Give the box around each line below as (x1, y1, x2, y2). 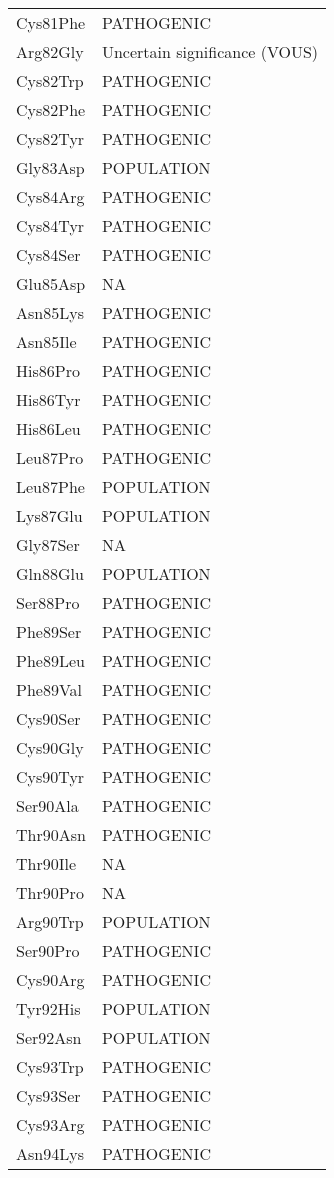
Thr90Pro (16, 881, 84, 904)
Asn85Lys (16, 301, 84, 324)
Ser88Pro (16, 591, 80, 614)
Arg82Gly (16, 40, 84, 63)
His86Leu (16, 417, 81, 440)
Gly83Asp (16, 156, 85, 179)
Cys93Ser (16, 1084, 81, 1107)
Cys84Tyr (16, 214, 85, 237)
